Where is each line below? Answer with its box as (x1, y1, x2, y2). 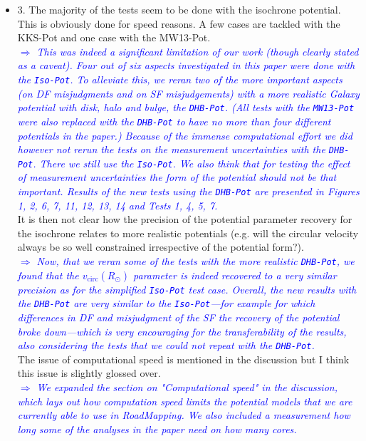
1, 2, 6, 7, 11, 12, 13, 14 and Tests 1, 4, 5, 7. (17, 197, 218, 212)
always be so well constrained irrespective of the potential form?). (17, 239, 304, 254)
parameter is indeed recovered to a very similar (133, 267, 337, 282)
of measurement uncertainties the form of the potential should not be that (17, 170, 337, 185)
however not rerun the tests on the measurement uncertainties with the (17, 142, 325, 157)
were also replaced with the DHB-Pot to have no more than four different (17, 113, 331, 128)
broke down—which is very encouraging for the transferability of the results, (17, 323, 347, 338)
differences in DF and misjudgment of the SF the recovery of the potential (17, 310, 340, 325)
